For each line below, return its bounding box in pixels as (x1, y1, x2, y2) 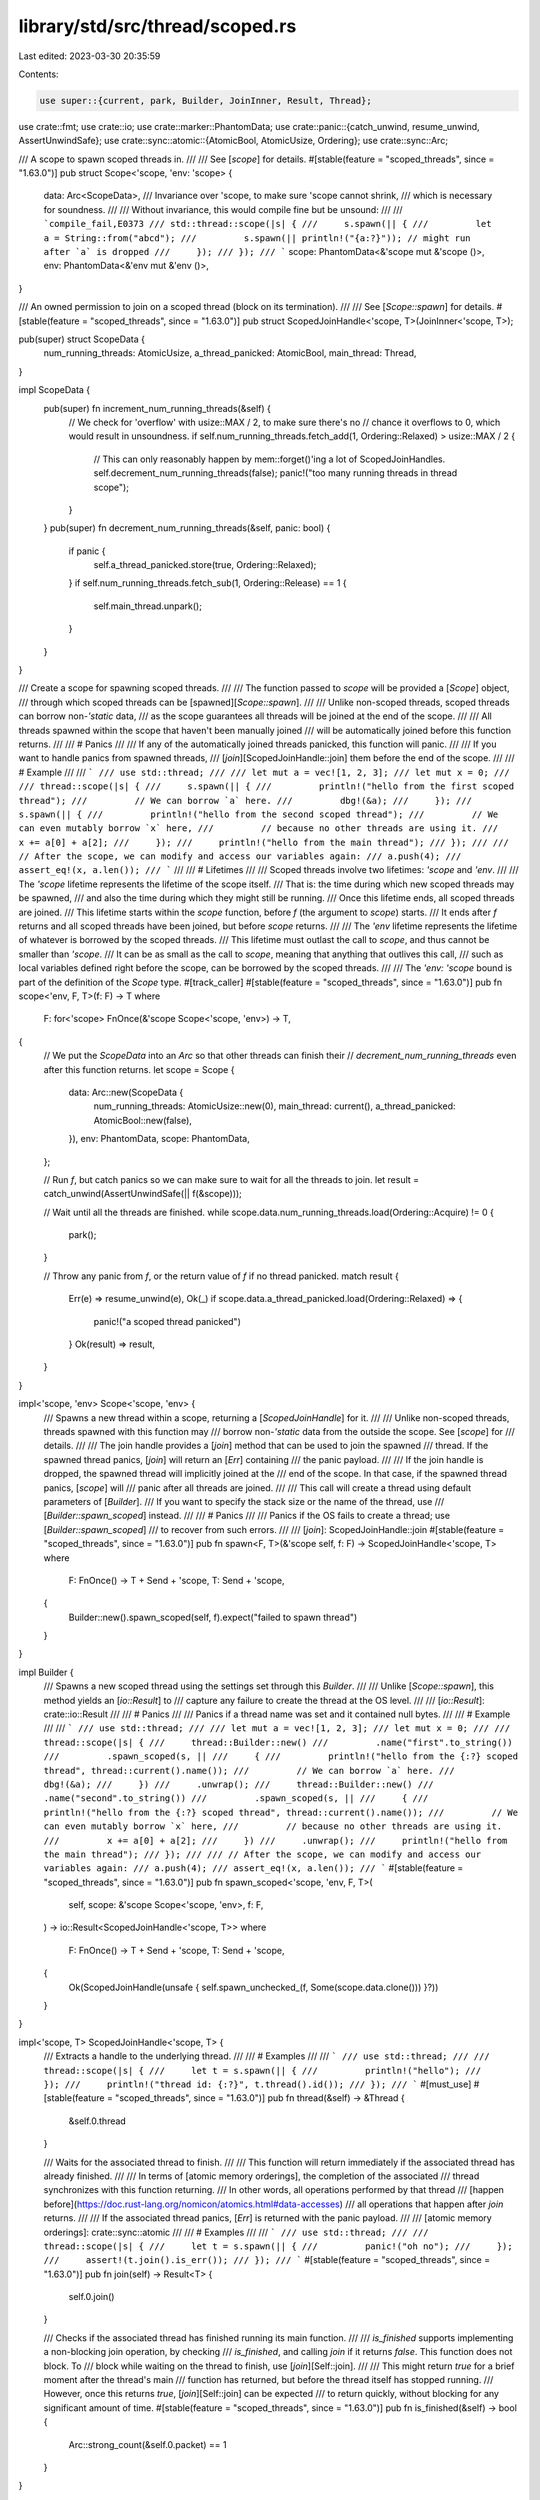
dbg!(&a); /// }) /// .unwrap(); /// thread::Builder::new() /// (43, 1778, 434, 1790)
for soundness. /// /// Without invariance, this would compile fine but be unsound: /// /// (43, 203, 404, 215)
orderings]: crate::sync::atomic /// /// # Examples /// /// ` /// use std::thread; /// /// (43, 2226, 429, 2238)
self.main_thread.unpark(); (93, 600, 202, 612)
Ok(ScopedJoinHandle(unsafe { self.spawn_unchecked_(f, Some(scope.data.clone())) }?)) (68, 1981, 439, 1993)
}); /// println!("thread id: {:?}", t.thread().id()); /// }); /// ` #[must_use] (43, 2078, 472, 2090)
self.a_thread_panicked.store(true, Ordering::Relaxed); (93, 559, 317, 571)
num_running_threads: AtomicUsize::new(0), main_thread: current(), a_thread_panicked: (93, 1100, 456, 1112)
